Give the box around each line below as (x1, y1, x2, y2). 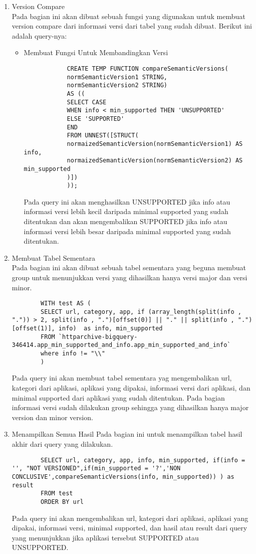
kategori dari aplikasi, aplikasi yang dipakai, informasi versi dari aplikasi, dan (12, 383, 250, 393)
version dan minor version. (12, 412, 93, 422)
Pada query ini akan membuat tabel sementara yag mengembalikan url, (12, 373, 232, 383)
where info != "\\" (41, 350, 105, 357)
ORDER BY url (41, 498, 84, 505)
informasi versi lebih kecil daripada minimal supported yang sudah (24, 206, 228, 217)
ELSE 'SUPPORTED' (67, 115, 125, 122)
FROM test (41, 490, 73, 497)
